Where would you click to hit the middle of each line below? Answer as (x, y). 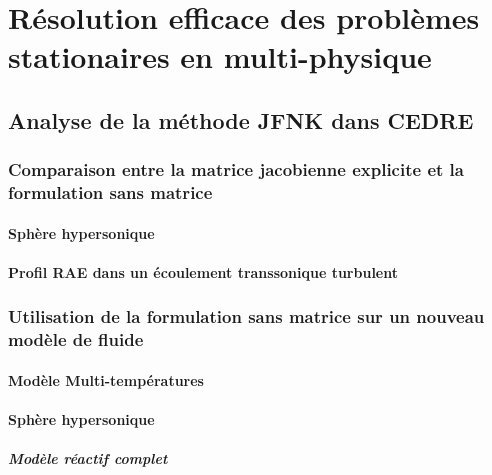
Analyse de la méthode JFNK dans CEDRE (241, 119)
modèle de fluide (76, 339)
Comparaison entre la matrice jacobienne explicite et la (236, 169)
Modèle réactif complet (88, 458)
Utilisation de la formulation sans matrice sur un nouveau (246, 316)
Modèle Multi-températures (106, 379)
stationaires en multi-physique (220, 56)
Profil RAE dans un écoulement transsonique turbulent (203, 271)
